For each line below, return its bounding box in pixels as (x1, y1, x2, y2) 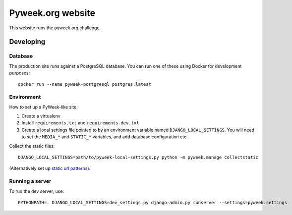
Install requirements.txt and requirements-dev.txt (21, 120, 139, 126)
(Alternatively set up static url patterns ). (9, 165, 91, 171)
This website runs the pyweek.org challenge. (9, 25, 101, 31)
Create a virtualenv (21, 113, 60, 119)
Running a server (9, 178, 52, 185)
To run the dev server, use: (9, 188, 64, 194)
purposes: (9, 70, 30, 76)
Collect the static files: (9, 143, 55, 149)
